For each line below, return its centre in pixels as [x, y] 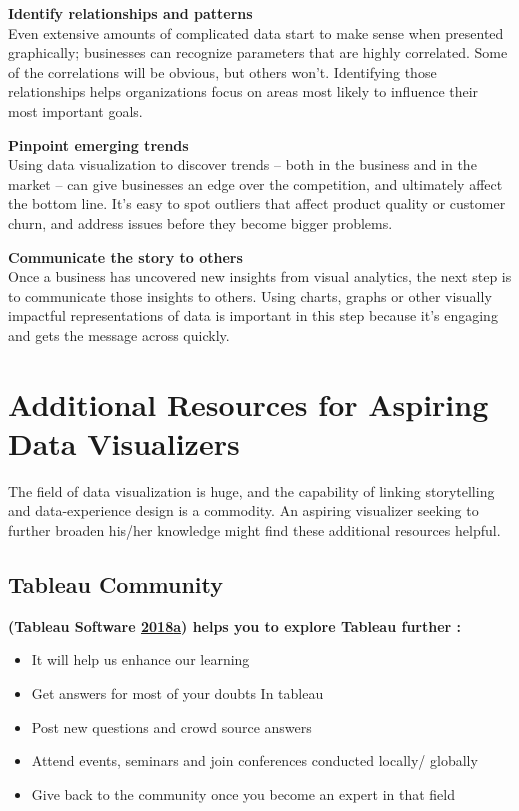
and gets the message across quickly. [119, 334]
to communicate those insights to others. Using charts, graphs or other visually [250, 295]
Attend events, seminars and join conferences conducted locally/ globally [254, 760]
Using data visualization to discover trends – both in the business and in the [242, 164]
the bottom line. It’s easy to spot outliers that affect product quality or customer [257, 203]
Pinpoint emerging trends [98, 144]
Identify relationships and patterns [130, 13]
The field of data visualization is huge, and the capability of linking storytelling [251, 490]
